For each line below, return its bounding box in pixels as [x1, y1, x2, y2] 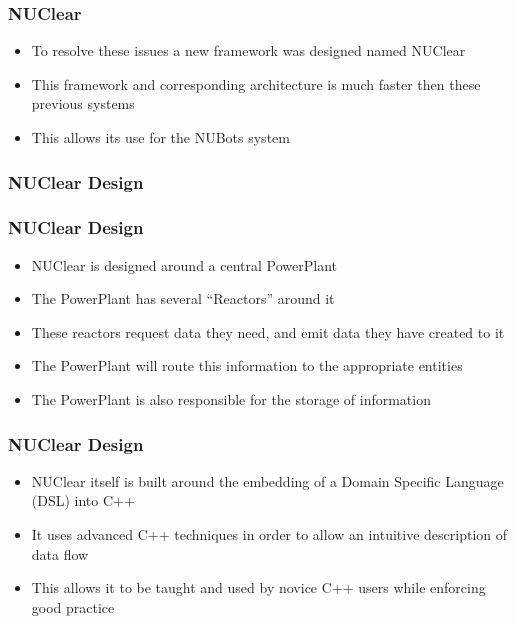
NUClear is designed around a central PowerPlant [31, 254, 337, 275]
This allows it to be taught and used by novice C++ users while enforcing [31, 577, 486, 598]
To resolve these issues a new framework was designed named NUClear [31, 40, 466, 61]
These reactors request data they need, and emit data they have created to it [31, 321, 505, 342]
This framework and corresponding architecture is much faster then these [31, 73, 481, 94]
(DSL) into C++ [31, 490, 135, 511]
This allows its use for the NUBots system [31, 127, 290, 147]
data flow [31, 543, 89, 564]
